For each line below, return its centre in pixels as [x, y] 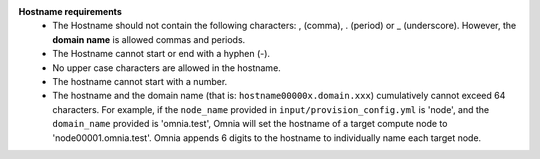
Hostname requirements [70, 11]
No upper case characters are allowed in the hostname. [167, 67]
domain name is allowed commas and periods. [149, 39]
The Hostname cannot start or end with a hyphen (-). [161, 54]
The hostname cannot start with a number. [140, 81]
